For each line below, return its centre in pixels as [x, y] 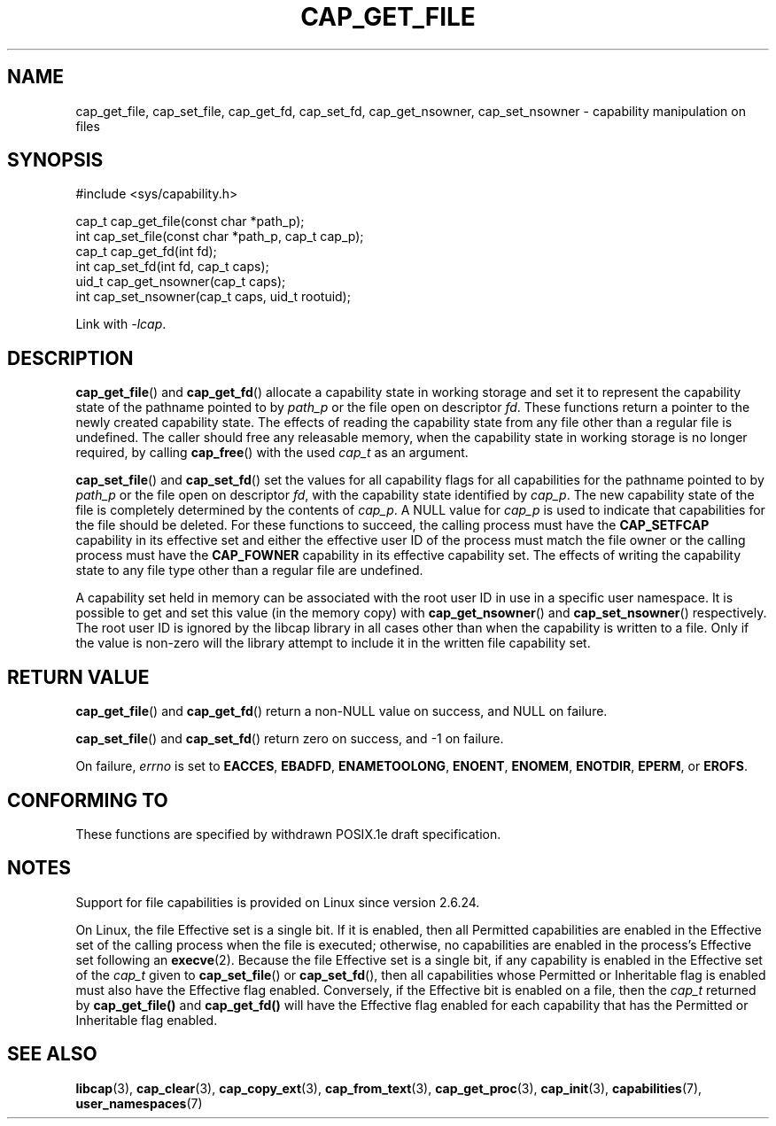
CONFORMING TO [88, 800]
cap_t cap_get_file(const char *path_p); [190, 221]
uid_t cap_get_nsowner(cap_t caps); [181, 282]
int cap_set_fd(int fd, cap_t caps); [172, 267]
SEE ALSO [52, 1054]
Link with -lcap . [121, 324]
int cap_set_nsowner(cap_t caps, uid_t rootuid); [213, 297]
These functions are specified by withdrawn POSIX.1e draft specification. [288, 834]
